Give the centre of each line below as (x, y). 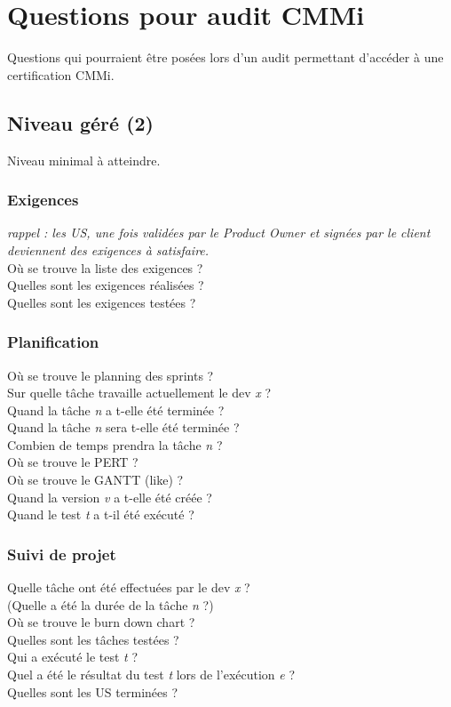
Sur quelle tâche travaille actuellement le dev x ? (139, 393)
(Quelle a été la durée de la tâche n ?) (111, 604)
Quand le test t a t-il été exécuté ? (101, 514)
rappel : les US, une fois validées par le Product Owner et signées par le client (219, 233)
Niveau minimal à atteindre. (84, 160)
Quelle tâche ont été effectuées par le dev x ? (129, 587)
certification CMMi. (61, 74)
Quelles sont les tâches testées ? (93, 639)
